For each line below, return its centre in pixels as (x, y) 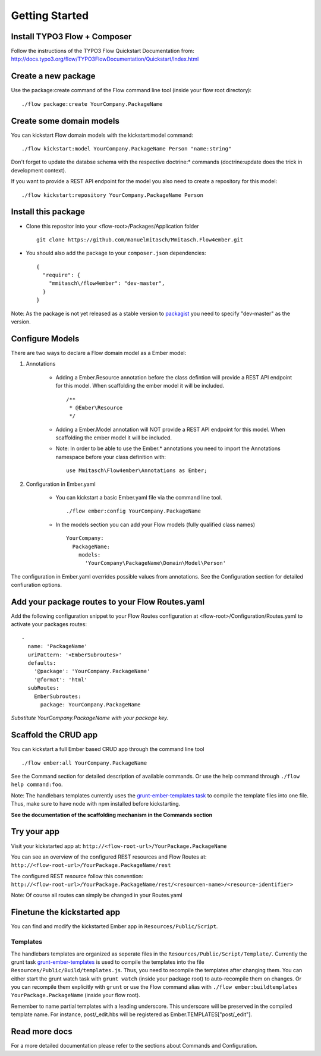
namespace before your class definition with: (111, 457)
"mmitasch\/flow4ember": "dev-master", (107, 283)
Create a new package (53, 76)
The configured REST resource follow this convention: (77, 876)
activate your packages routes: (49, 624)
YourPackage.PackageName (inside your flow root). (76, 995)
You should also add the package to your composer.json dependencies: (116, 253)
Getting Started (50, 15)
